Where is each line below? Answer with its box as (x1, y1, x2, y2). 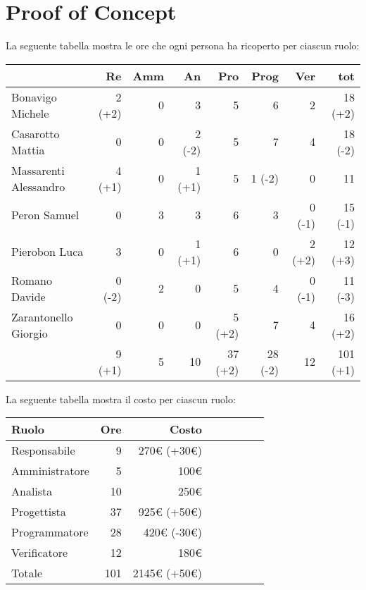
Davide (11, 288, 46, 305)
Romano (11, 271, 53, 288)
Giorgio (11, 324, 48, 341)
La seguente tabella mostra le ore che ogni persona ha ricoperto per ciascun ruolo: (6, 38, 360, 53)
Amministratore (11, 462, 89, 479)
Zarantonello (11, 308, 73, 325)
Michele (11, 104, 49, 121)
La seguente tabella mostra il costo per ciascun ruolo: (6, 391, 236, 406)
